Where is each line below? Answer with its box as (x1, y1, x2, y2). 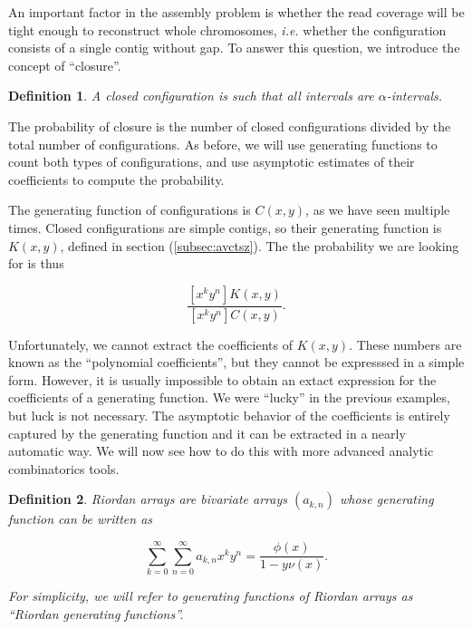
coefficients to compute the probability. (8, 169, 225, 189)
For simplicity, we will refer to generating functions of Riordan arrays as (8, 586, 413, 605)
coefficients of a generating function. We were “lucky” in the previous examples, (8, 388, 450, 407)
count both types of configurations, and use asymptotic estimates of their (8, 152, 415, 171)
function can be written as (8, 509, 153, 528)
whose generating (340, 489, 434, 508)
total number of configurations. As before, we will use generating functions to (8, 134, 438, 153)
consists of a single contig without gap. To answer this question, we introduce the (8, 38, 460, 57)
